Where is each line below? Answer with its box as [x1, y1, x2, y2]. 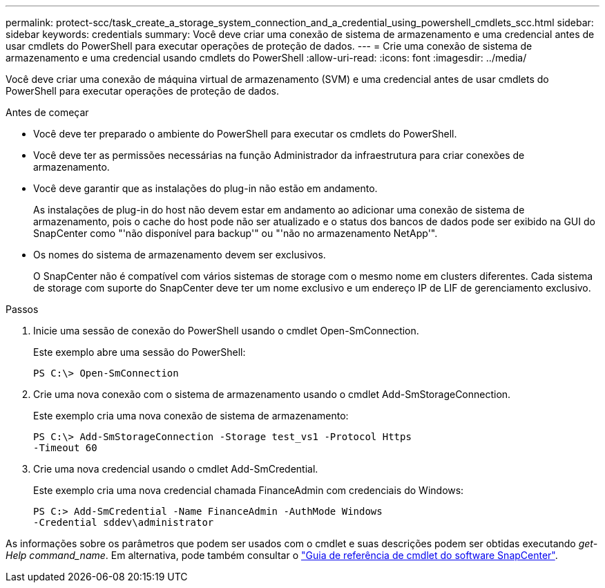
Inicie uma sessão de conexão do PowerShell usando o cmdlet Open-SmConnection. [33, 325, 419, 336]
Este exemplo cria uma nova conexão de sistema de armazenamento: [33, 410, 349, 421]
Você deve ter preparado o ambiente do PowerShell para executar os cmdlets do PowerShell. [33, 128, 457, 140]
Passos [6, 303, 39, 315]
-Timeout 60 [33, 442, 97, 453]
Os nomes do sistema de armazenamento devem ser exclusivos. [33, 249, 326, 260]
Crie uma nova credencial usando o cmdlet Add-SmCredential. [33, 463, 318, 475]
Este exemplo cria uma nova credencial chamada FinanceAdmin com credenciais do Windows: [33, 484, 464, 496]
